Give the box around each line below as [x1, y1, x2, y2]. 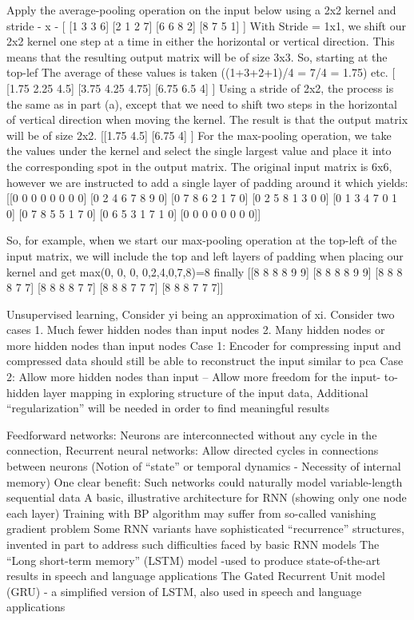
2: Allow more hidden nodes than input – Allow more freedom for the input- [6, 368, 381, 385]
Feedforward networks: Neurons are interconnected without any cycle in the [6, 426, 377, 443]
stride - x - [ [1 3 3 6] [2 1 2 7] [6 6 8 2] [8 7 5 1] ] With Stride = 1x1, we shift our [6, 17, 406, 34]
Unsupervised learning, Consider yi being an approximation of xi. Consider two [6, 305, 395, 322]
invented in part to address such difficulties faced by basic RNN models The [6, 536, 380, 552]
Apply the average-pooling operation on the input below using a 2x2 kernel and [6, 2, 396, 18]
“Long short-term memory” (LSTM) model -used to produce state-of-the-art [6, 551, 380, 568]
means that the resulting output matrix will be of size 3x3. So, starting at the [6, 48, 388, 65]
